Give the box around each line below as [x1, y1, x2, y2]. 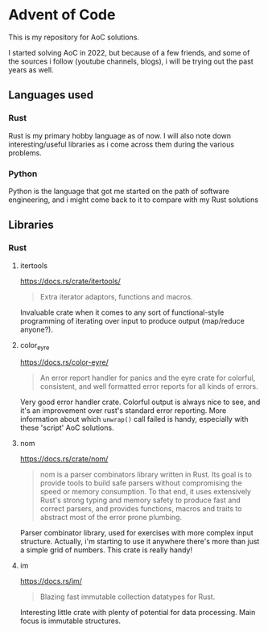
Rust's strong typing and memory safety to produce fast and [39, 495, 241, 505]
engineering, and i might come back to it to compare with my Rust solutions [8, 195, 259, 204]
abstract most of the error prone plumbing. [39, 513, 183, 523]
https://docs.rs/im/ [19, 576, 83, 586]
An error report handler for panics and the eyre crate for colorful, [39, 373, 256, 383]
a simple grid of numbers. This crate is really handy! [19, 545, 193, 555]
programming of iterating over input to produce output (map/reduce [19, 316, 245, 325]
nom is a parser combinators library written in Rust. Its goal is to [39, 469, 252, 480]
